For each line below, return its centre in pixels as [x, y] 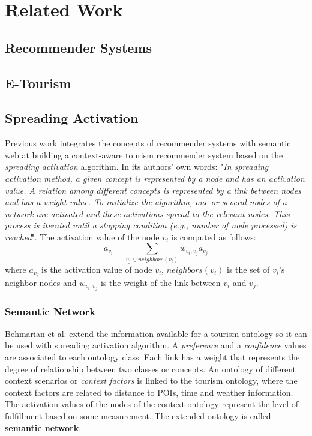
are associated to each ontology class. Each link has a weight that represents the [152, 357]
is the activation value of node [97, 270]
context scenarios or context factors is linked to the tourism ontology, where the [151, 381]
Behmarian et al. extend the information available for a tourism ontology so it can [156, 333]
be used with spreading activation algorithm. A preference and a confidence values [156, 345]
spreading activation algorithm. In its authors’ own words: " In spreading [137, 166]
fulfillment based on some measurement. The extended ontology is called [138, 416]
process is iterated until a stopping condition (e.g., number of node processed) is [151, 225]
